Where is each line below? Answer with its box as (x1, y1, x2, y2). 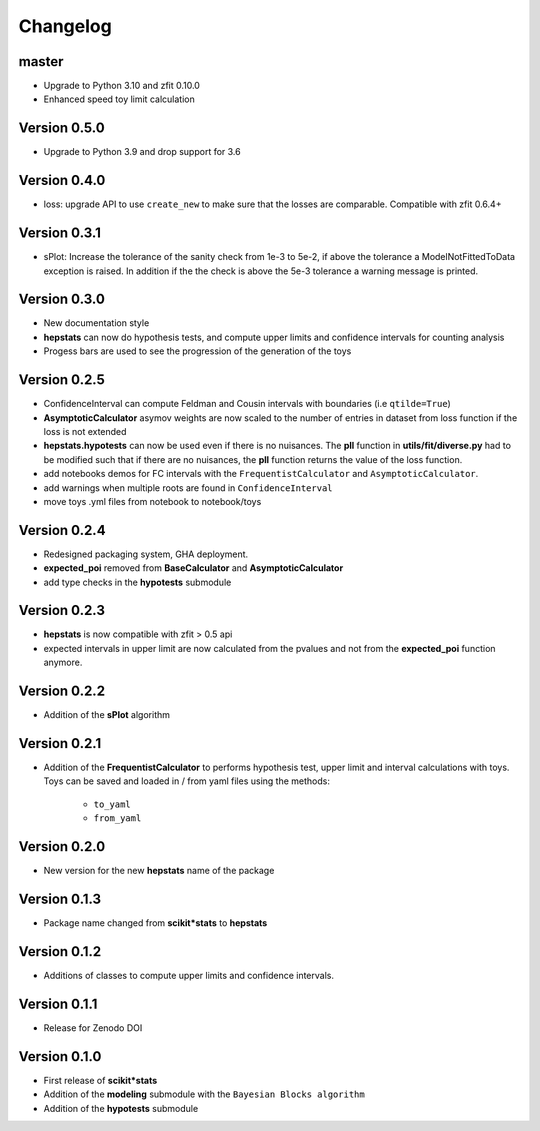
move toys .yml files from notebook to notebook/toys (43, 495, 262, 507)
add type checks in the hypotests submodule (43, 576, 232, 588)
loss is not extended (43, 425, 127, 437)
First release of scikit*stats (43, 1074, 158, 1086)
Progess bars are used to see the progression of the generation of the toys (43, 345, 352, 357)
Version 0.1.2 (18, 943, 102, 960)
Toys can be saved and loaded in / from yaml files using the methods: (43, 775, 330, 787)
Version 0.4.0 (18, 172, 106, 189)
